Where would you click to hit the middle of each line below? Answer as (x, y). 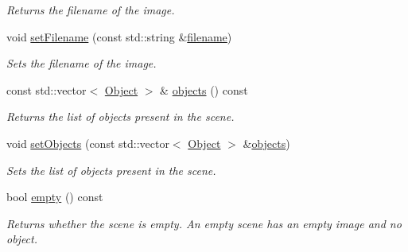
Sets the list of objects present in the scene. (111, 170)
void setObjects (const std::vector (88, 143)
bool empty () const (55, 197)
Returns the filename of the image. (91, 10)
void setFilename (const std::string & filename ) (119, 36)
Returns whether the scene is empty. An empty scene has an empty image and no (204, 223)
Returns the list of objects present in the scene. (120, 116)
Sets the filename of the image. (82, 63)
